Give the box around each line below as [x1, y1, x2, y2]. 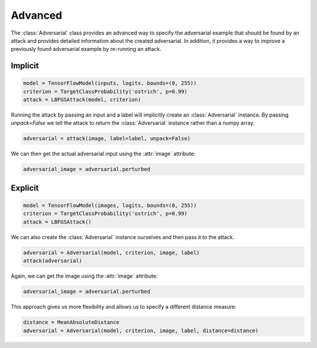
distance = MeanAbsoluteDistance [23, 319, 120, 326]
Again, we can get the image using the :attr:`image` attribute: [11, 272, 158, 279]
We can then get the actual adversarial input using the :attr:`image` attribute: [11, 150, 196, 158]
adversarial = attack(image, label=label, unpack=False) [23, 135, 191, 142]
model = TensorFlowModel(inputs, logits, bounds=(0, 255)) [23, 80, 197, 87]
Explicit [11, 183, 39, 193]
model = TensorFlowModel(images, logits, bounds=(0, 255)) [23, 202, 197, 209]
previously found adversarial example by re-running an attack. [11, 46, 161, 53]
